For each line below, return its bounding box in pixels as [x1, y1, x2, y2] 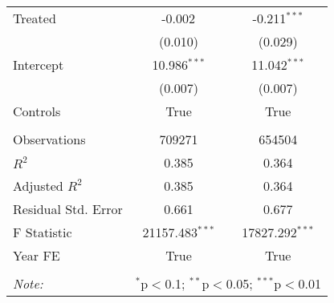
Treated [13, 9, 56, 27]
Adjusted [13, 176, 63, 195]
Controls [13, 102, 61, 120]
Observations [13, 130, 86, 148]
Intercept [13, 55, 64, 74]
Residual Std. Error [13, 200, 123, 218]
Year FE [13, 246, 60, 265]
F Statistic [13, 223, 72, 241]
